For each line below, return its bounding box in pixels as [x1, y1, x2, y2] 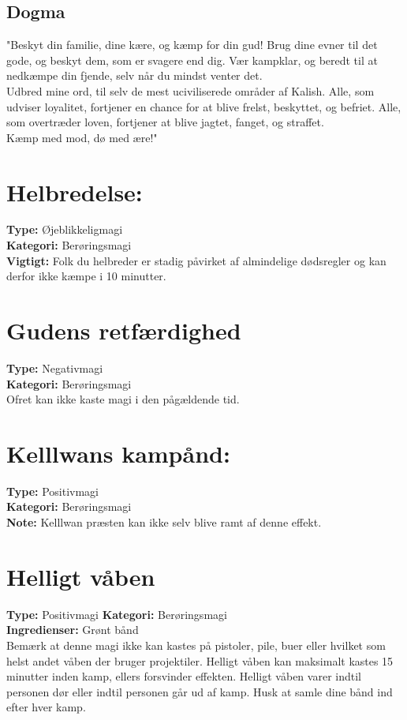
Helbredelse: [6, 175, 143, 208]
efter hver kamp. [6, 699, 86, 715]
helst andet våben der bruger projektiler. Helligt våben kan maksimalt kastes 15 [6, 652, 394, 669]
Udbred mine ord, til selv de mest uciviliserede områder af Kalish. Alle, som [6, 82, 375, 99]
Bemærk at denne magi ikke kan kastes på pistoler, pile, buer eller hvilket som [6, 636, 386, 653]
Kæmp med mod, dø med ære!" [6, 129, 158, 145]
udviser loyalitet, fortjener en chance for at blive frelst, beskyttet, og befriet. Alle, [6, 98, 401, 114]
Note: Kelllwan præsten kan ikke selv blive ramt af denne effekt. [6, 514, 322, 531]
